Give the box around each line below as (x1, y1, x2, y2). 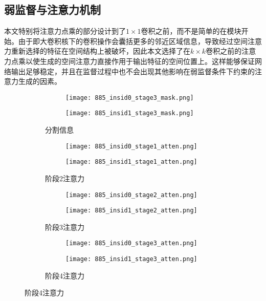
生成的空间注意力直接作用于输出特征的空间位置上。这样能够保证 (39, 55, 255, 66)
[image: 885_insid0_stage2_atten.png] (65, 191, 197, 199)
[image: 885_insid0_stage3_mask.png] (65, 94, 194, 101)
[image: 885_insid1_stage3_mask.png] (65, 110, 194, 117)
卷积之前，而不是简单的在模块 (141, 26, 241, 36)
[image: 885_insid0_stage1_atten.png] (65, 142, 197, 150)
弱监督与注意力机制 (4, 2, 101, 17)
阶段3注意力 (45, 221, 84, 232)
